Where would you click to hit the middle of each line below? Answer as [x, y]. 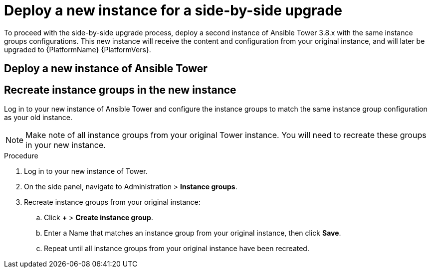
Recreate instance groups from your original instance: [112, 202]
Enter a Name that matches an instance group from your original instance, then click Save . [193, 233]
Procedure [21, 156]
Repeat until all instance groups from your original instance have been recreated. [177, 249]
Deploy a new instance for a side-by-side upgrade [173, 10]
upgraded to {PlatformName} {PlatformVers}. [78, 49]
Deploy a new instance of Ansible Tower [106, 69]
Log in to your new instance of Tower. [86, 171]
